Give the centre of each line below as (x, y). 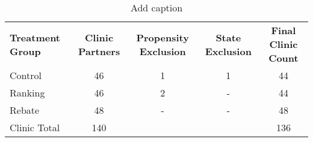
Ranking (27, 93)
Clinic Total (35, 127)
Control (26, 75)
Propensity (163, 37)
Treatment (35, 37)
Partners (99, 51)
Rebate (25, 110)
